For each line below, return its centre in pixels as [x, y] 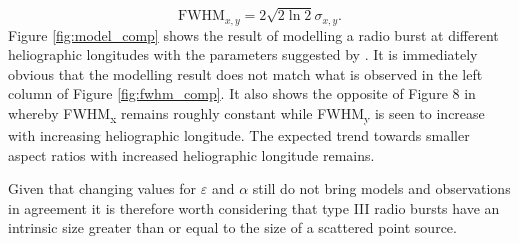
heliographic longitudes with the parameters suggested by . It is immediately [243, 54]
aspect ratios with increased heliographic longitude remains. [191, 154]
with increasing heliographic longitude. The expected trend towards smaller [239, 135]
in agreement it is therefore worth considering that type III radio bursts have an [254, 207]
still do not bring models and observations [381, 188]
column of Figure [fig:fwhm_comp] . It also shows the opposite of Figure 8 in [242, 93]
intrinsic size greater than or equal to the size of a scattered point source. [232, 227]
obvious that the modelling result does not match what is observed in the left [245, 73]
